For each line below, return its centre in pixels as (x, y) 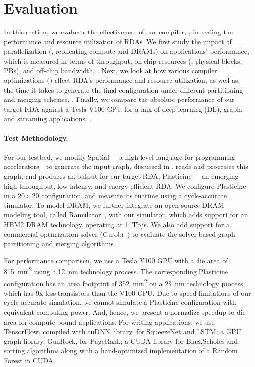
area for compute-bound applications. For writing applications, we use (109, 321)
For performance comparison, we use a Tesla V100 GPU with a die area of (116, 260)
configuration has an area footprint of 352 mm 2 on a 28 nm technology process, (125, 282)
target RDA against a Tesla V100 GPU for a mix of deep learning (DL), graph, (123, 109)
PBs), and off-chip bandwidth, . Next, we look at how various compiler (111, 70)
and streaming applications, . (48, 118)
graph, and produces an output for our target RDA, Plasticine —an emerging (121, 176)
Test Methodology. (36, 138)
